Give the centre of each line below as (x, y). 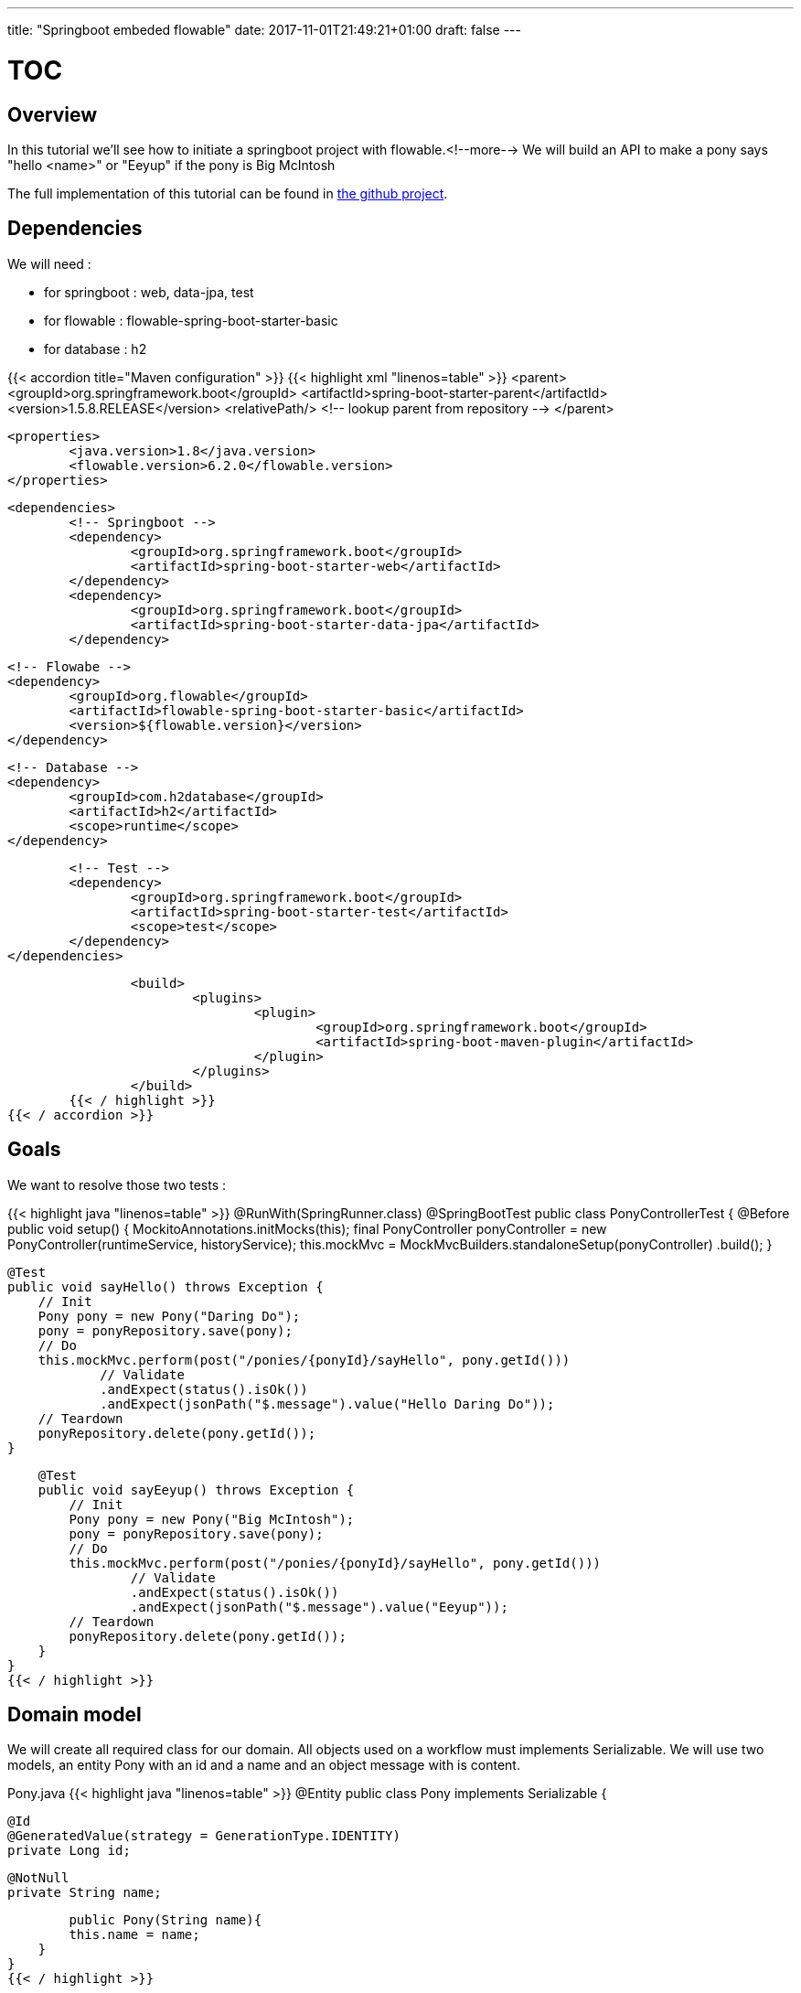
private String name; (85, 1893)
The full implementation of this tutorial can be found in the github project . (228, 193)
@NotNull (38, 1878)
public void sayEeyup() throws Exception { (196, 1489)
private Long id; (69, 1851)
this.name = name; (134, 1935)
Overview (53, 114)
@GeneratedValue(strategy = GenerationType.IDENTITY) (204, 1836)
